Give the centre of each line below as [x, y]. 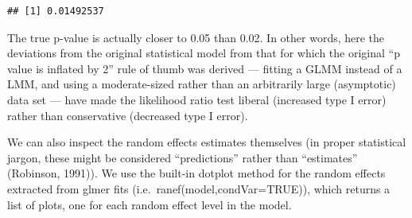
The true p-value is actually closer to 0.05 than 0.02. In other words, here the [196, 37]
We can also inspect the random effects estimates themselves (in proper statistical [207, 142]
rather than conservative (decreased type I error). [128, 115]
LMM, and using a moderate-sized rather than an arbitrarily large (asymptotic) [202, 84]
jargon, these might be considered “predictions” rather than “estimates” [183, 157]
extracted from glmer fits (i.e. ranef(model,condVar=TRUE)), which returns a [199, 188]
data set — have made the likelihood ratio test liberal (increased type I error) [197, 99]
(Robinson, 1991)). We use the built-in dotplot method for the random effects [196, 173]
